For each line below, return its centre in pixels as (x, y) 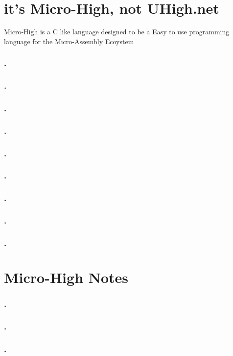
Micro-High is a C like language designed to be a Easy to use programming (117, 32)
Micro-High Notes (66, 277)
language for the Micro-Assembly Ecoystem (69, 41)
